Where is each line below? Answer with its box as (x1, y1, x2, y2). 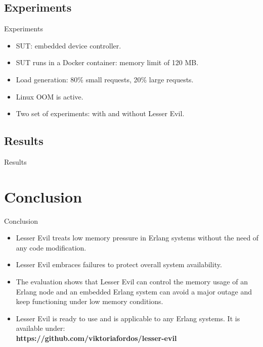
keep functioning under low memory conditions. (16, 296, 163, 307)
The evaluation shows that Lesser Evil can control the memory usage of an (16, 276, 248, 287)
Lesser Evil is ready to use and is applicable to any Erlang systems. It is (16, 313, 240, 323)
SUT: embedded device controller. (16, 40, 121, 51)
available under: (16, 323, 65, 333)
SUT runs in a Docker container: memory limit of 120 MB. (16, 57, 199, 68)
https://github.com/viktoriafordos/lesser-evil (16, 333, 177, 343)
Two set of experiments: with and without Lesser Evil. (16, 108, 185, 119)
